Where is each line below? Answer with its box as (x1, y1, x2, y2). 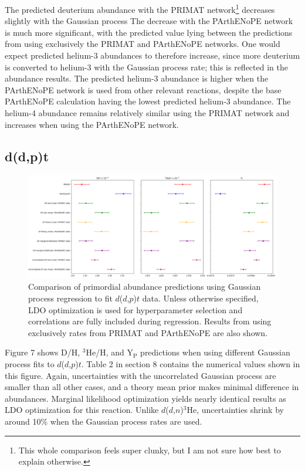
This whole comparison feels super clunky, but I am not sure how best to (18, 443, 281, 456)
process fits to (5, 357, 55, 370)
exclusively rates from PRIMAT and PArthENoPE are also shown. (28, 326, 268, 338)
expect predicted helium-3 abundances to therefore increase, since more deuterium (5, 49, 300, 62)
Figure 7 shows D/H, (5, 346, 80, 358)
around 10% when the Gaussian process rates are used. (5, 415, 202, 427)
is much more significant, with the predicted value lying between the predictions (5, 26, 293, 38)
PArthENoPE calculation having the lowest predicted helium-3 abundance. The (5, 95, 291, 107)
